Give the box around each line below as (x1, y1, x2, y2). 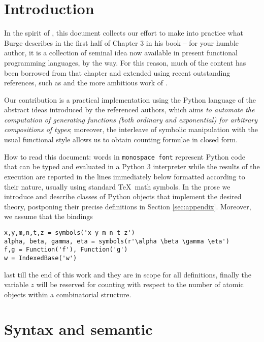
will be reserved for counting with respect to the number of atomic (36, 279, 244, 290)
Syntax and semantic (4, 319, 153, 339)
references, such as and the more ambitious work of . (4, 77, 168, 88)
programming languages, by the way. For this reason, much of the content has (4, 57, 246, 68)
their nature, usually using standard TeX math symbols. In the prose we (4, 181, 230, 192)
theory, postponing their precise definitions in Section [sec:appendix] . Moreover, (4, 201, 251, 211)
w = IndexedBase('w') (4, 254, 77, 262)
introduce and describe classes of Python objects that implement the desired (4, 191, 242, 202)
